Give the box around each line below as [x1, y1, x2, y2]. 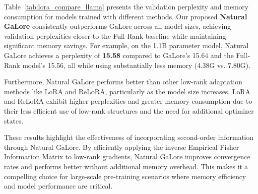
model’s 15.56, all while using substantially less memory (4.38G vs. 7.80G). [22, 60, 251, 70]
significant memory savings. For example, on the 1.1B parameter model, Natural [4, 40, 249, 51]
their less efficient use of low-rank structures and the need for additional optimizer [4, 105, 254, 116]
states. [4, 115, 24, 126]
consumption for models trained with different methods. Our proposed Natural [4, 11, 247, 21]
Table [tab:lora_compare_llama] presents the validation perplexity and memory [4, 1, 249, 11]
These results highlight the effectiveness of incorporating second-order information [4, 132, 254, 142]
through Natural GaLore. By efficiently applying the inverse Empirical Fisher [4, 141, 239, 152]
